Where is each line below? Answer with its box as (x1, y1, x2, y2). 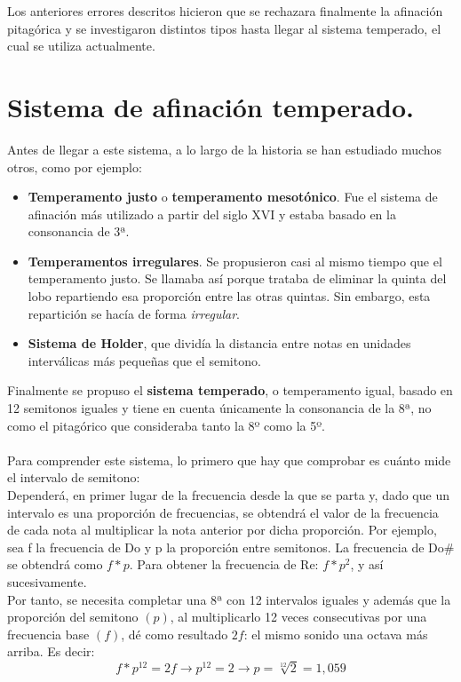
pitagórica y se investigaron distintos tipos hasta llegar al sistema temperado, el (7, 19, 441, 37)
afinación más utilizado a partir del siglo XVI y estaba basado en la (28, 204, 396, 223)
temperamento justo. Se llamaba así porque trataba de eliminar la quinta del (28, 269, 447, 288)
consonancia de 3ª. (28, 222, 130, 241)
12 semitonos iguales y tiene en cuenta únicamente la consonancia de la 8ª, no (7, 399, 432, 417)
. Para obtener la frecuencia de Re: (129, 555, 319, 574)
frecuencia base (7, 624, 90, 643)
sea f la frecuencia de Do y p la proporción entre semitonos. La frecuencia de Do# (7, 537, 455, 556)
